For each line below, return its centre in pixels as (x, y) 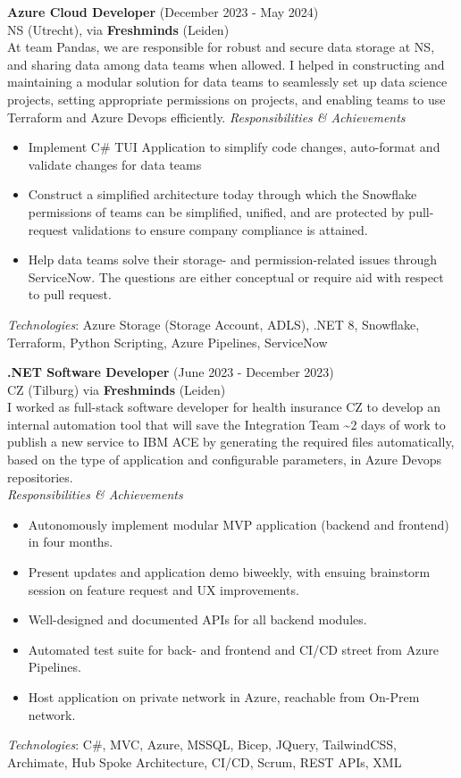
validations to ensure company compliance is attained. (220, 229)
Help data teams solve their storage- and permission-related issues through (233, 259)
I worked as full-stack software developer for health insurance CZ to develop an (224, 407)
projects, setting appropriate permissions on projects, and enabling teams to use (226, 99)
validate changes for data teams (115, 164)
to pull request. (70, 294)
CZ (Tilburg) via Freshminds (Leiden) (117, 389)
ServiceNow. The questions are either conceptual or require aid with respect (236, 276)
